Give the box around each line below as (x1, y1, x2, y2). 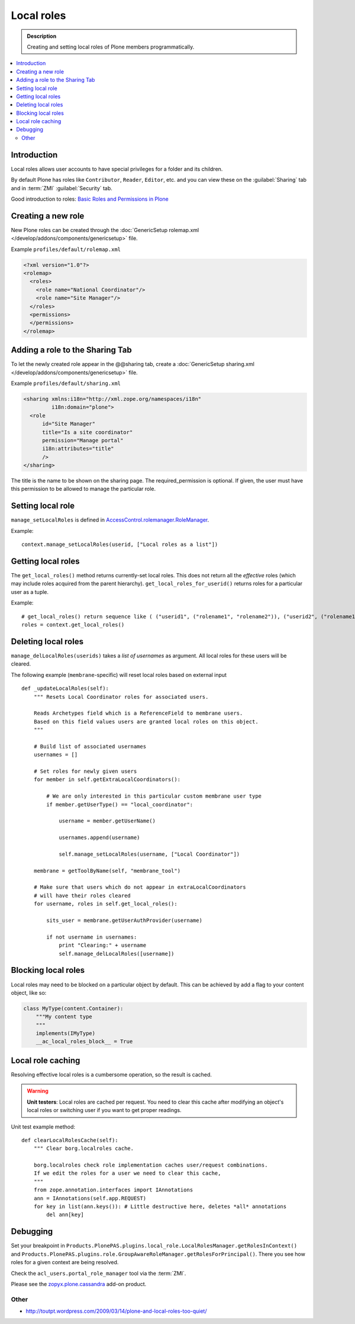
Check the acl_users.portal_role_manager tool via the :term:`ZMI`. (11, 1270, 186, 1277)
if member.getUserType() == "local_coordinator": (46, 801, 193, 808)
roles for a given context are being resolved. (11, 1259, 119, 1266)
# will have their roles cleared (33, 892, 131, 899)
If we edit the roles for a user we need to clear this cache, (33, 1170, 221, 1177)
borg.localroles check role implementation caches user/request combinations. (33, 1162, 268, 1169)
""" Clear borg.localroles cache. (33, 1145, 134, 1152)
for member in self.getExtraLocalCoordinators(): (33, 776, 180, 783)
